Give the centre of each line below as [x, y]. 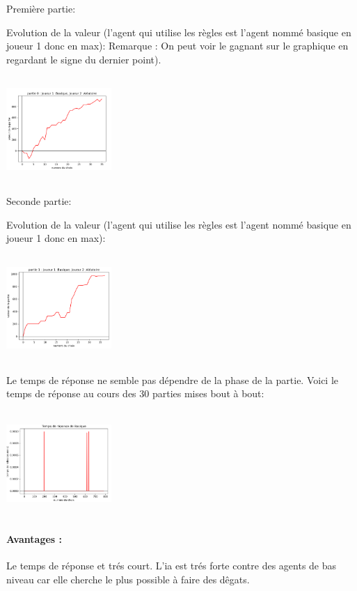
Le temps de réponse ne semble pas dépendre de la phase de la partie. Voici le [173, 379]
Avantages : [34, 539]
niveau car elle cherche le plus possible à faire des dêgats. [128, 580]
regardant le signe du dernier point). [84, 59]
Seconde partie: [39, 201]
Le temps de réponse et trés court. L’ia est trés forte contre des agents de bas [172, 566]
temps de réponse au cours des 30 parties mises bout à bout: [135, 393]
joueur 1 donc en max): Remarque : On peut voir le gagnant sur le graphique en [177, 46]
